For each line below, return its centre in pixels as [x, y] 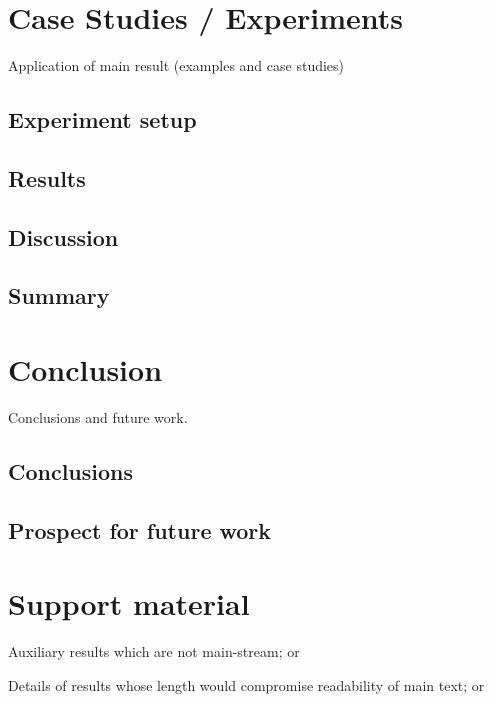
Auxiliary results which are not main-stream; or [154, 651]
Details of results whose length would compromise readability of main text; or [246, 684]
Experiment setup [102, 119]
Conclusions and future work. [98, 416]
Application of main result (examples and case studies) [176, 65]
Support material [129, 603]
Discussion [63, 236]
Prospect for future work [140, 529]
